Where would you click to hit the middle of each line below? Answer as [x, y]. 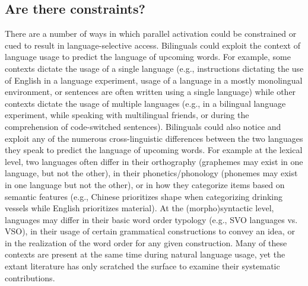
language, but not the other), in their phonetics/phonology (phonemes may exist [151, 173]
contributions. [30, 277]
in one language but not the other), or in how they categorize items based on [145, 184]
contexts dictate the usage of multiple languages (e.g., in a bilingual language [145, 103]
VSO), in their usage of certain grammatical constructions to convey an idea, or [150, 231]
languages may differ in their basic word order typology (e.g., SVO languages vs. [151, 219]
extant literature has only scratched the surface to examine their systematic [142, 266]
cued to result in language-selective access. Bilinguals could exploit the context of [153, 45]
